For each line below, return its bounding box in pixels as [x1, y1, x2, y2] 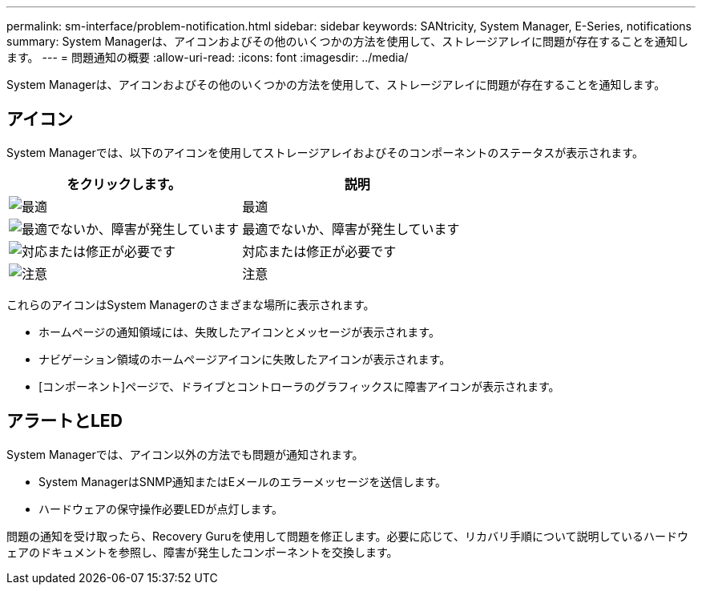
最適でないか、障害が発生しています [242, 220, 460, 237]
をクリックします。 [67, 175, 181, 192]
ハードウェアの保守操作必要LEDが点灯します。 [38, 501, 284, 516]
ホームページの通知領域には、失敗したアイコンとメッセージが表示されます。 [38, 324, 440, 339]
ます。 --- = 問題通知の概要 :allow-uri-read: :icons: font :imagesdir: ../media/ [6, 50, 409, 64]
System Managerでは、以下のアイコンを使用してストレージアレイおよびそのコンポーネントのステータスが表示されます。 [6, 145, 643, 159]
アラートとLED [6, 411, 123, 432]
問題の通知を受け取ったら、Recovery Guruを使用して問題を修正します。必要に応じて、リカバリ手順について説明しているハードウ [6, 529, 689, 543]
